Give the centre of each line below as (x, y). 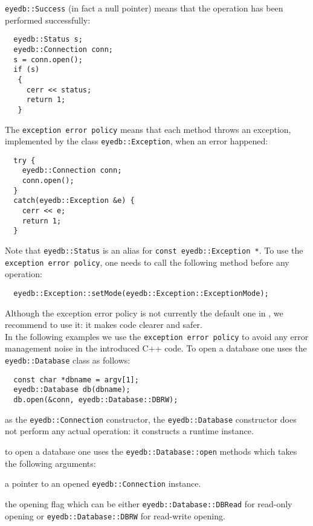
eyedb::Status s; (48, 40)
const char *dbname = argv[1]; (76, 380)
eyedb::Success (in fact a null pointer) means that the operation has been (144, 8)
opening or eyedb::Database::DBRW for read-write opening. (115, 515)
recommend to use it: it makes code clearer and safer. (104, 325)
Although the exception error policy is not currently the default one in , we (144, 313)
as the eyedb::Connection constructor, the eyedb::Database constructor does (151, 419)
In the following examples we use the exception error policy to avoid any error (157, 336)
